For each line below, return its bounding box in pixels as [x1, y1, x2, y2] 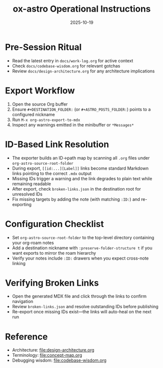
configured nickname [12, 111, 55, 117]
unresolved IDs [12, 191, 43, 197]
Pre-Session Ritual [5, 41, 82, 53]
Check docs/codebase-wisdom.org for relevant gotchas [12, 63, 121, 69]
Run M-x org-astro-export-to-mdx [12, 117, 80, 123]
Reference [5, 331, 48, 342]
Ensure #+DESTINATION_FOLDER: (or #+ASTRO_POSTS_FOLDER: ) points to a [12, 106, 151, 112]
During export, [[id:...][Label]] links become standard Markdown [12, 165, 149, 171]
